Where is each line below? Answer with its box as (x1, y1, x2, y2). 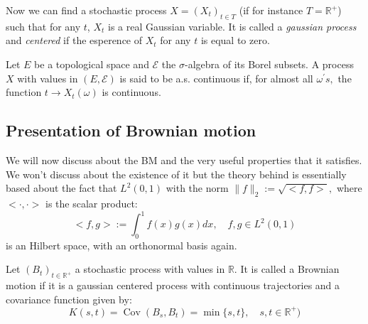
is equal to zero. (200, 33, 270, 48)
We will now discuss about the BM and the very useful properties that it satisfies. (6, 152, 362, 167)
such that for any (6, 18, 81, 33)
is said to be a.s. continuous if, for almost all (119, 70, 313, 85)
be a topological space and (34, 56, 149, 71)
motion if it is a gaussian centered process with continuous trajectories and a (6, 278, 340, 293)
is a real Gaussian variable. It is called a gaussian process (108, 18, 357, 33)
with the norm (166, 180, 229, 195)
